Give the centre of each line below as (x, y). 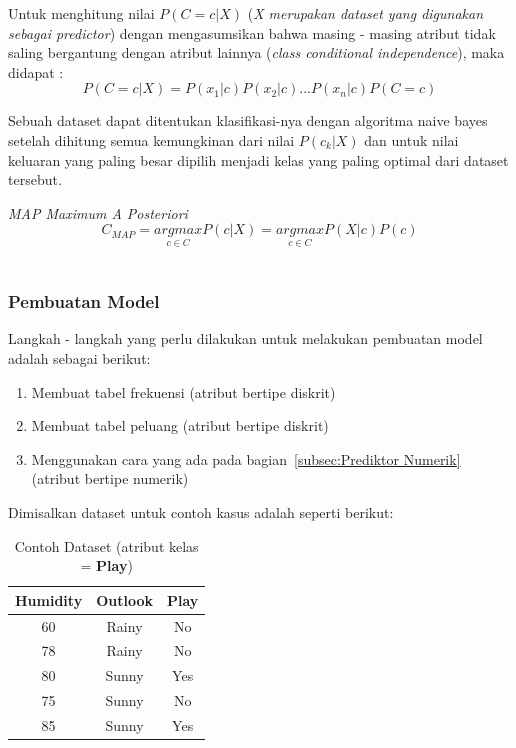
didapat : (36, 71)
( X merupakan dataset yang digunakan (365, 13)
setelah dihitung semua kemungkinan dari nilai (151, 139)
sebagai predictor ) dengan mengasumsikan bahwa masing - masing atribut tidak (252, 32)
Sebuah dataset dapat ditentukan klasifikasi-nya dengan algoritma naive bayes (248, 120)
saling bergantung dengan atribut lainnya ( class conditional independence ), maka (256, 52)
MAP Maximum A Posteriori (98, 212)
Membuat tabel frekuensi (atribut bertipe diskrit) (183, 391)
